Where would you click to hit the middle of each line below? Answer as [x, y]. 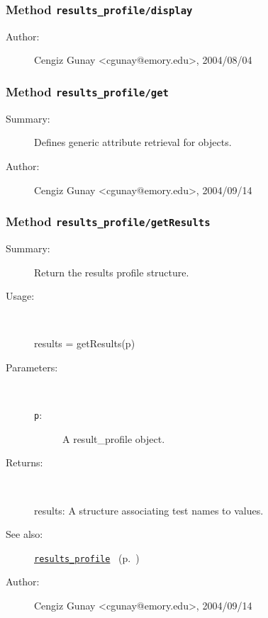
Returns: [24, 462]
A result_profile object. [114, 438]
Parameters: [32, 367]
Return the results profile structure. [112, 272]
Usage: [20, 296]
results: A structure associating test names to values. [149, 510]
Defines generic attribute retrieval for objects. [133, 142]
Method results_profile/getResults [108, 221]
